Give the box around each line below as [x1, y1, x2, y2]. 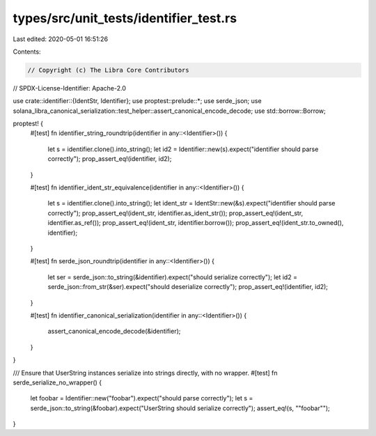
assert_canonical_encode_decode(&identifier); [47, 327, 181, 336]
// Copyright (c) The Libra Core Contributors [27, 66, 189, 74]
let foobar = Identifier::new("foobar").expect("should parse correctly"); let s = [30, 394, 253, 403]
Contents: [13, 47, 41, 56]
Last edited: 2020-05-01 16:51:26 [13, 35, 108, 43]
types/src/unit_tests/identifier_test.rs [13, 10, 237, 26]
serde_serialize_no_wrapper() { [13, 378, 102, 387]
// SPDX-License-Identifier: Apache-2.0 [13, 84, 127, 92]
